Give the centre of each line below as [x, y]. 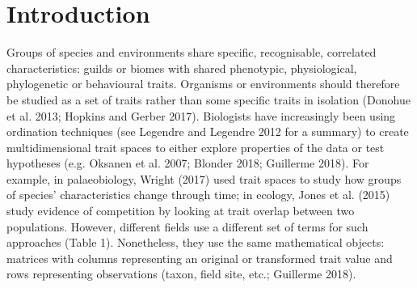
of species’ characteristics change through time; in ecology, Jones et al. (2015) [198, 195]
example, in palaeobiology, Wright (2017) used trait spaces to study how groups [204, 178]
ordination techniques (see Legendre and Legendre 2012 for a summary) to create [208, 131]
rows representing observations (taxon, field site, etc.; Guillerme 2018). [181, 274]
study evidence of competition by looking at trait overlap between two [181, 211]
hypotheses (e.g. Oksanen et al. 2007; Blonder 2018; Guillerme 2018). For [188, 163]
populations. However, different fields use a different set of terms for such [187, 226]
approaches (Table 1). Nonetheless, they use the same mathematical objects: [196, 242]
